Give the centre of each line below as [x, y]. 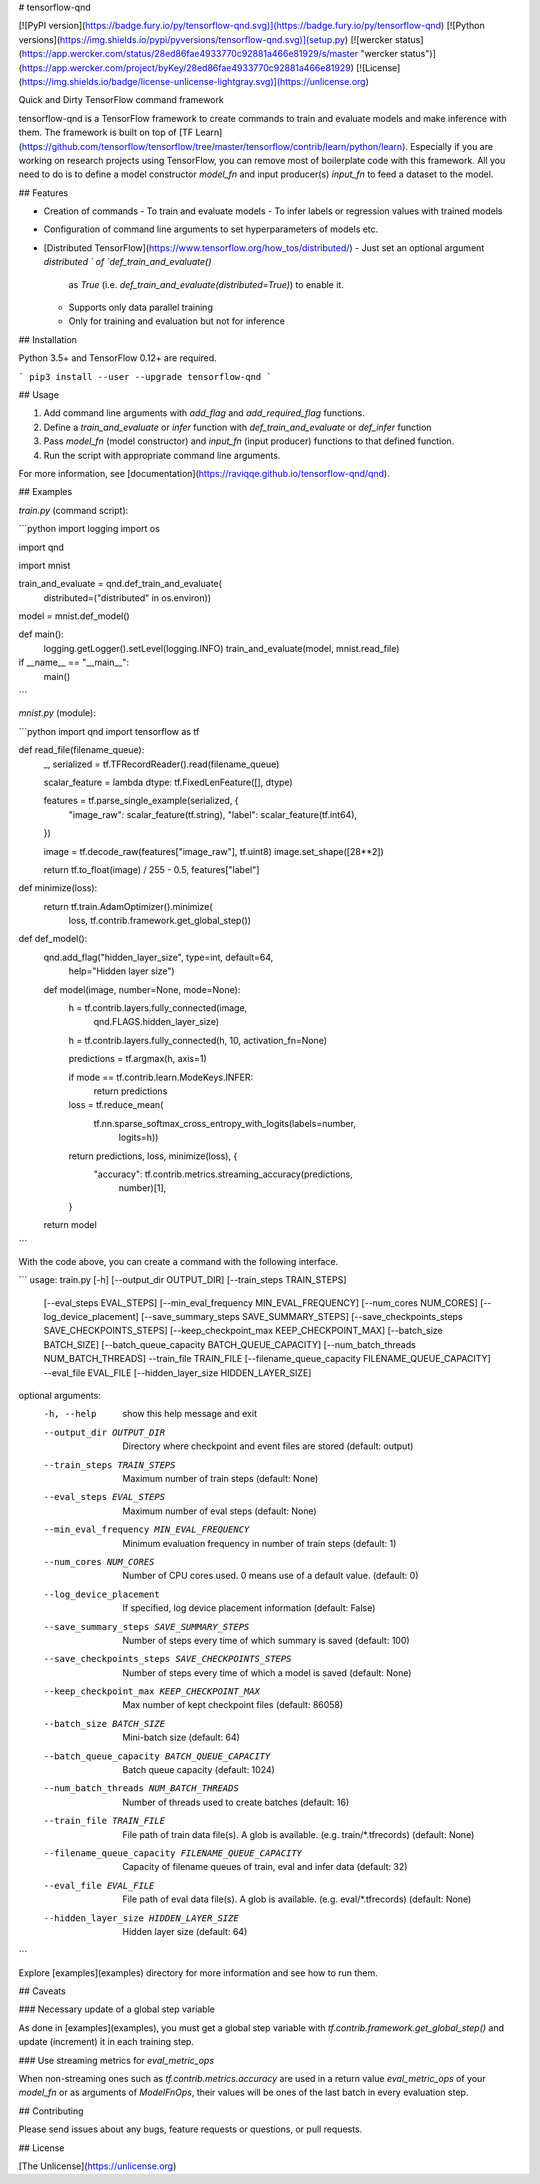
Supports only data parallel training [141, 307]
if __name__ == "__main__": [74, 662]
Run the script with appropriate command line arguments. [162, 455]
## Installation [47, 339]
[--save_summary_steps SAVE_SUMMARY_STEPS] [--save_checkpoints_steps [302, 1317]
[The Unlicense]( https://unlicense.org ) [97, 2166]
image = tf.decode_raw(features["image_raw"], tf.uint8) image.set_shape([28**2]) [213, 851]
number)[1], [142, 1188]
